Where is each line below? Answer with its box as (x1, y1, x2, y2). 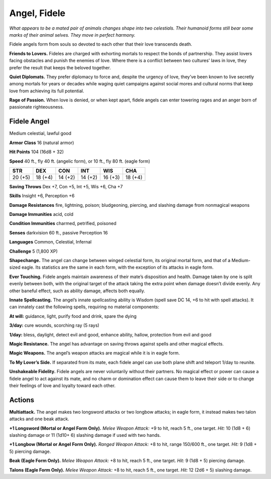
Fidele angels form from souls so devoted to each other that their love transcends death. (9, 41, 193, 47)
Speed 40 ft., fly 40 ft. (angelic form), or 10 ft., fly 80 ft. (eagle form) (9, 158, 151, 164)
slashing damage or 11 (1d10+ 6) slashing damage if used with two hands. (9, 432, 161, 438)
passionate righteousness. (9, 104, 64, 110)
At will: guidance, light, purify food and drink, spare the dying (9, 313, 137, 319)
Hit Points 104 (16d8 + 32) (9, 149, 64, 155)
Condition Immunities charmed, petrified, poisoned (9, 220, 116, 226)
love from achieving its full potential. (9, 88, 84, 94)
